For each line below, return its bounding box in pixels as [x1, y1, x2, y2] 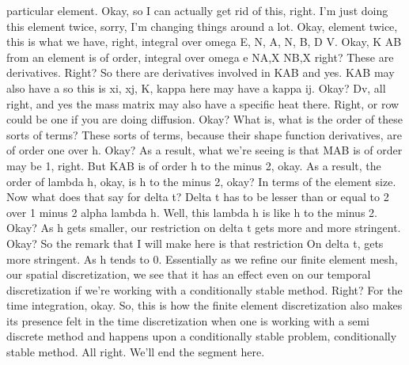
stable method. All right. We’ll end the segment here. [6, 344, 265, 360]
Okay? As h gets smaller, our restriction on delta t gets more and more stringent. [6, 219, 401, 236]
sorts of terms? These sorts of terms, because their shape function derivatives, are [6, 126, 402, 143]
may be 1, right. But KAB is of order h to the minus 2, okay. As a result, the [6, 157, 381, 173]
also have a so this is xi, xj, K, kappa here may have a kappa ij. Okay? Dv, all [6, 79, 386, 96]
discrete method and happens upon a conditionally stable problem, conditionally [6, 328, 397, 344]
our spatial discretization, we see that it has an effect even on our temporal [6, 266, 371, 283]
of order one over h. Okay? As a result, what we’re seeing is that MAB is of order [6, 142, 403, 158]
